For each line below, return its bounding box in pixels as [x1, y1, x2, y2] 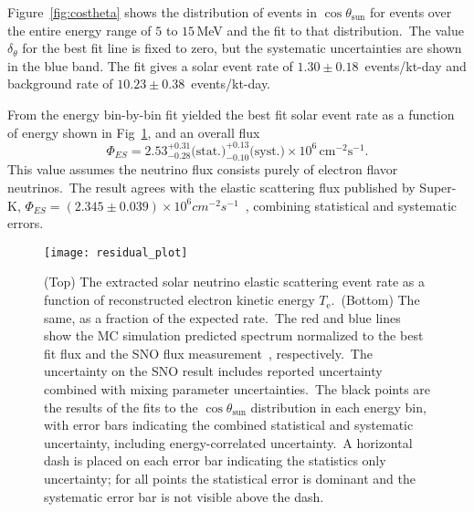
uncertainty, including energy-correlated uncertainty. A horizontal [44, 433, 413, 452]
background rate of [7, 74, 113, 93]
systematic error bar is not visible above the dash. [44, 486, 324, 506]
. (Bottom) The [331, 290, 420, 309]
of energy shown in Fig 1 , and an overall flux [7, 122, 260, 141]
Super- [419, 178, 457, 197]
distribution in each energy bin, [250, 397, 427, 416]
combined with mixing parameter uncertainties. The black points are [44, 380, 431, 399]
